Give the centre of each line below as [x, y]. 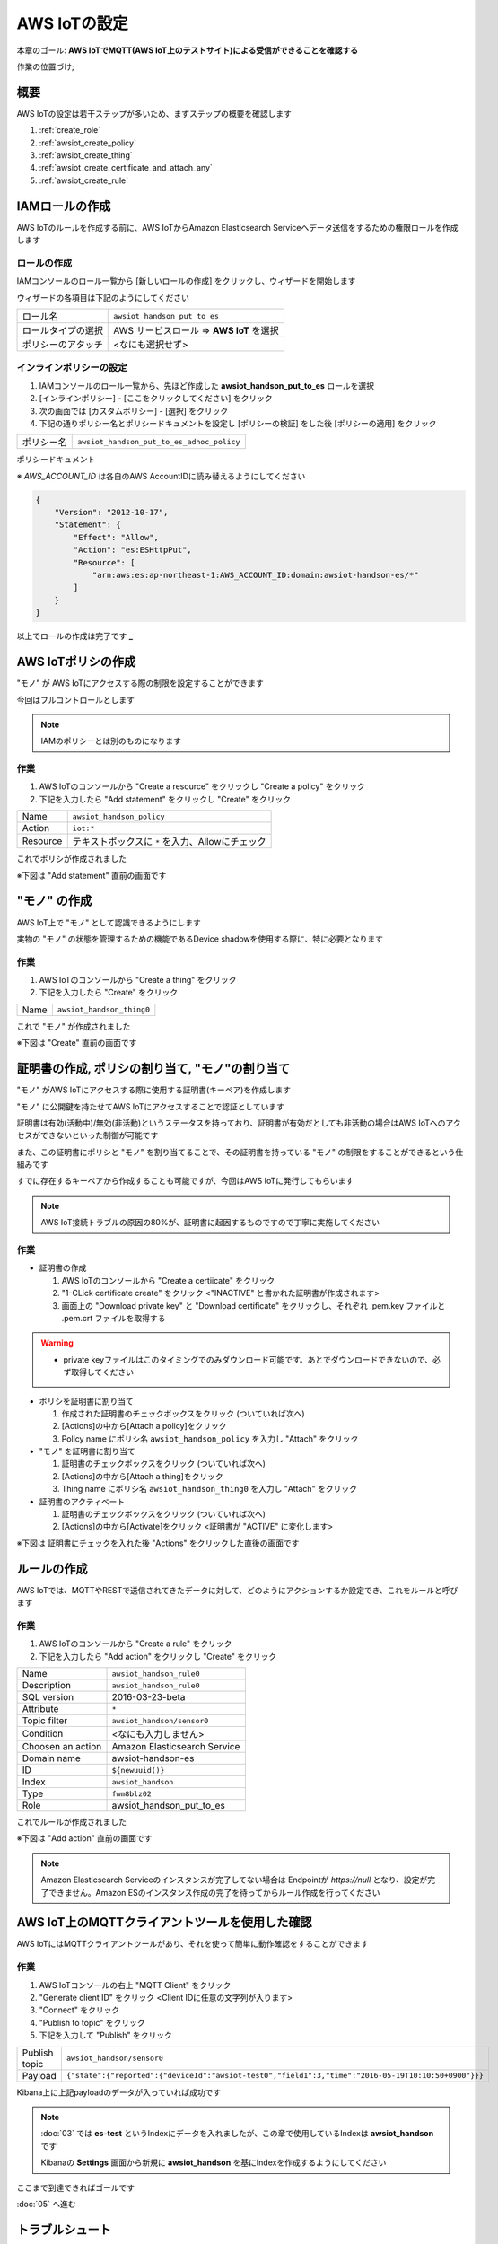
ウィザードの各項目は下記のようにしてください [103, 297]
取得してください [102, 1372]
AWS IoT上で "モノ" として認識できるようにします [109, 922]
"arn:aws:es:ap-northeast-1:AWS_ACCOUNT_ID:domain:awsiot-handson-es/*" [255, 575]
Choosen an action [62, 1747]
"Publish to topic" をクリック [92, 2022]
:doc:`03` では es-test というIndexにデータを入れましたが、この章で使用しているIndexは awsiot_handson [237, 2134]
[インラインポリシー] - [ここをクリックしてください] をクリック [156, 399]
